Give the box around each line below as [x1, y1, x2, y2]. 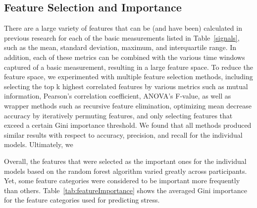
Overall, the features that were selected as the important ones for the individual [4, 156, 247, 166]
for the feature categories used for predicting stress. [4, 195, 160, 205]
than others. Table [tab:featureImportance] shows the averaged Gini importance [4, 185, 247, 195]
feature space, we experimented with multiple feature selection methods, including [4, 71, 253, 82]
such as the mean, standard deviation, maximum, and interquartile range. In [4, 42, 237, 52]
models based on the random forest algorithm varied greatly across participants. [4, 165, 247, 176]
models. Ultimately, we [4, 139, 73, 150]
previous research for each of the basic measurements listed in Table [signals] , [4, 32, 240, 43]
